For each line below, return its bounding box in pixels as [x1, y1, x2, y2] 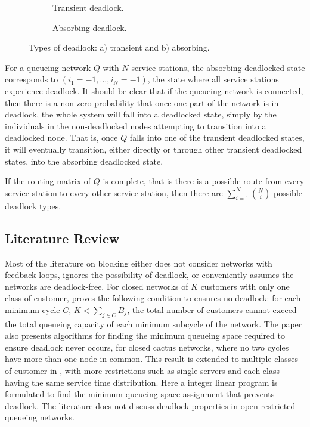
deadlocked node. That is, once [5, 131, 118, 144]
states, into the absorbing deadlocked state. [5, 154, 163, 167]
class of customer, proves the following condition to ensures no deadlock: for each [5, 292, 301, 304]
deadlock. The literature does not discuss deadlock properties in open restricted [5, 399, 296, 411]
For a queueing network [5, 61, 91, 73]
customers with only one [200, 280, 290, 292]
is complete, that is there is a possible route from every [103, 175, 305, 187]
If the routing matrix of [5, 175, 91, 187]
